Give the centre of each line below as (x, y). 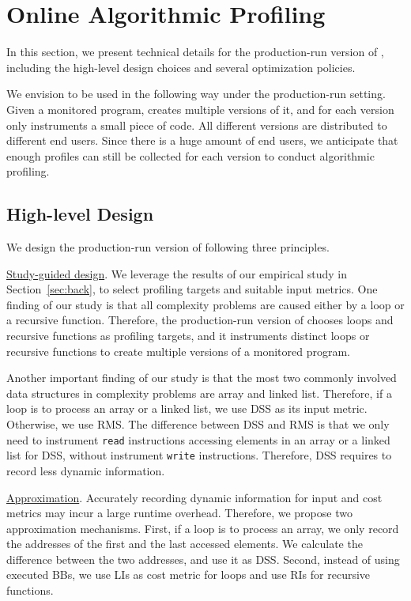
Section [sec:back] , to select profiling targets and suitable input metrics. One (192, 289)
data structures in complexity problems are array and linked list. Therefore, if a (199, 393)
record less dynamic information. (86, 470)
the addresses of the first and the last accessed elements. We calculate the (185, 544)
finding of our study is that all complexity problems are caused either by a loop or (205, 304)
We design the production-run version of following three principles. (168, 247)
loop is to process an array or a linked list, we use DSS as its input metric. (187, 408)
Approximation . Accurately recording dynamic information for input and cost (194, 497)
